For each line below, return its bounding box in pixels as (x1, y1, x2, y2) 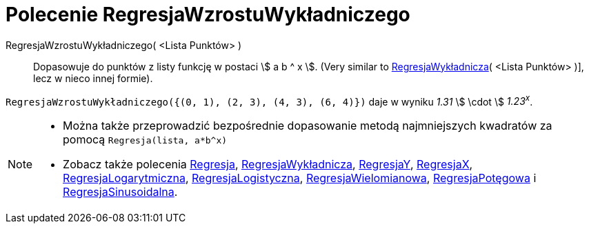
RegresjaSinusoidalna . (63, 185, 178, 199)
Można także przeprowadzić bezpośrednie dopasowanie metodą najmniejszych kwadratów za (63, 119, 552, 133)
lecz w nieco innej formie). (33, 72, 153, 84)
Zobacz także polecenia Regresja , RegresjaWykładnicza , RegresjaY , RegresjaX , (63, 157, 473, 172)
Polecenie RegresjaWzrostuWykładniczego (6, 3, 410, 26)
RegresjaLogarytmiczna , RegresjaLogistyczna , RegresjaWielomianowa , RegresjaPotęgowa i (63, 171, 537, 186)
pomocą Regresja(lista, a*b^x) (63, 132, 228, 147)
